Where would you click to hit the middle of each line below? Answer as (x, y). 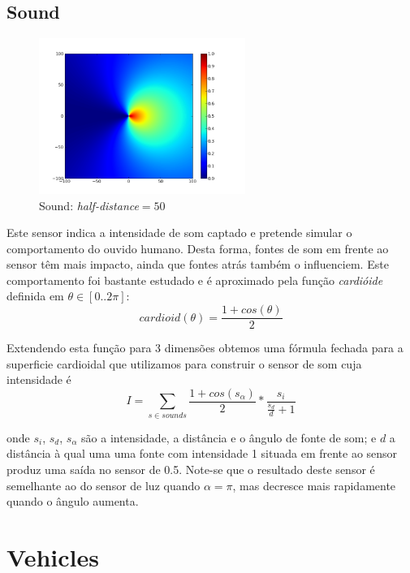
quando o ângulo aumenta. (73, 501)
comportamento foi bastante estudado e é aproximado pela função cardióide (195, 280)
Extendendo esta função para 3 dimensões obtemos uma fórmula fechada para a (205, 348)
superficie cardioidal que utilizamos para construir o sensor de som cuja (184, 363)
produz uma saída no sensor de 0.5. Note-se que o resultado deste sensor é (191, 469)
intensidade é (39, 379)
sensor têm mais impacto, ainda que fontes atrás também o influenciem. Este (198, 264)
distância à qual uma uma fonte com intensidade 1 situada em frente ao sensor (202, 453)
